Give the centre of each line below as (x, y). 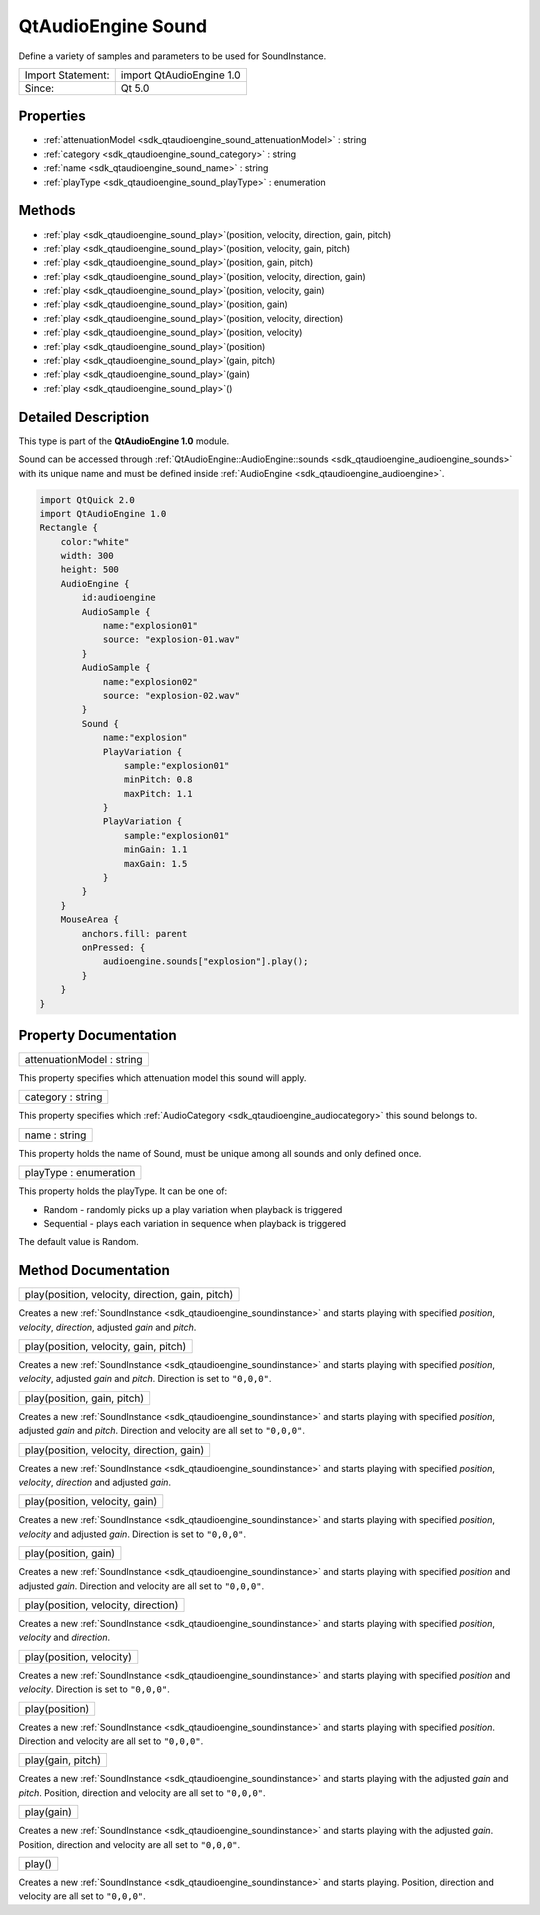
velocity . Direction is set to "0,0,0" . (94, 1689)
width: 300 (87, 556)
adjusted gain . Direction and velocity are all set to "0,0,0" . (141, 1586)
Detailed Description (84, 416)
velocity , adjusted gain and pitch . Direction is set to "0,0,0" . (145, 1379)
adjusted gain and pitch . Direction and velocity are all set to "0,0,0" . (161, 1431)
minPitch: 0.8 (158, 779)
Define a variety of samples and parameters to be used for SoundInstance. (172, 56)
